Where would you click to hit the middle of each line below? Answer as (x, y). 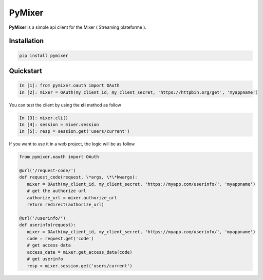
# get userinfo (45, 259)
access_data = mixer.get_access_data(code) (80, 252)
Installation (26, 41)
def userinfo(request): (48, 225)
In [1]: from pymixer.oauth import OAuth (69, 86)
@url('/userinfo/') (42, 218)
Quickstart (26, 71)
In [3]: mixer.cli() (44, 118)
